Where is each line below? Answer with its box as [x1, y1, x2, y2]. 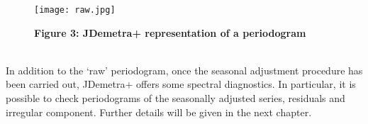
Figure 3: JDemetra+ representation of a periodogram [34, 25, 306, 40]
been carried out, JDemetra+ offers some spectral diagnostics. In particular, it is [6, 77, 356, 91]
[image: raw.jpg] [34, 5, 116, 15]
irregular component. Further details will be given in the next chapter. [6, 104, 312, 119]
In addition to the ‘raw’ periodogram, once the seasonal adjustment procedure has [6, 62, 363, 77]
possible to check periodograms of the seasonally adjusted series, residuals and [6, 91, 345, 106]
